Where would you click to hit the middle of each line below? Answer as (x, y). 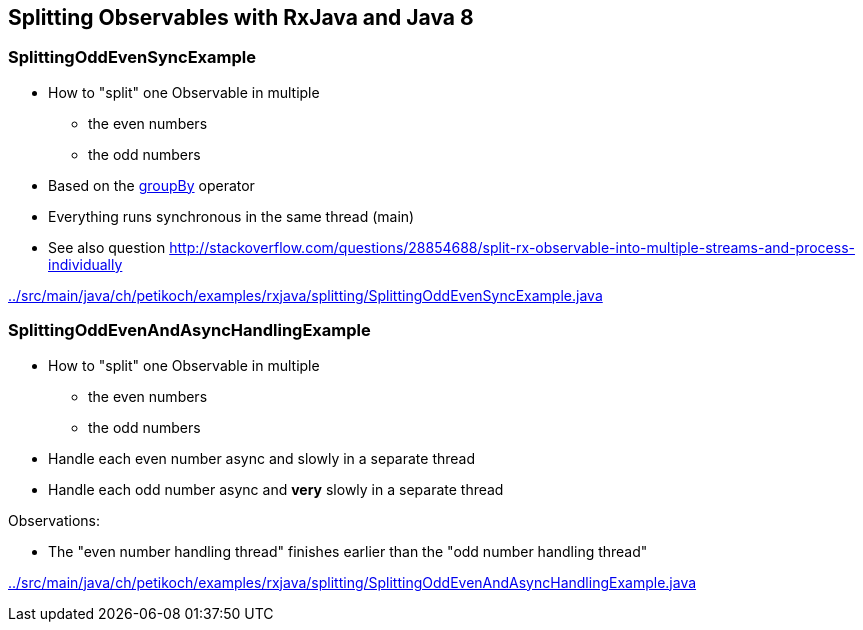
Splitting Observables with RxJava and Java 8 (241, 17)
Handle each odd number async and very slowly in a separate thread (276, 489)
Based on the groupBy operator (151, 185)
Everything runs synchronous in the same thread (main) (231, 216)
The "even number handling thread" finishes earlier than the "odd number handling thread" (348, 551)
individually (85, 264)
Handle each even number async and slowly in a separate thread (262, 458)
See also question (107, 247)
